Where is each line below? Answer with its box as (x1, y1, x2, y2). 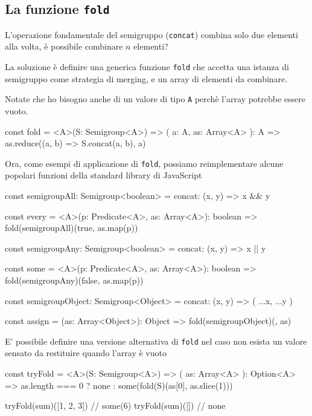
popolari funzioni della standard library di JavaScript (5, 169, 202, 181)
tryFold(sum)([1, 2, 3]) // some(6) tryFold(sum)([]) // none (5, 399, 226, 412)
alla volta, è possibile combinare (5, 40, 123, 53)
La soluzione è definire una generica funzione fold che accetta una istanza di (5, 60, 289, 73)
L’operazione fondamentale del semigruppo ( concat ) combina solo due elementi (5, 28, 298, 41)
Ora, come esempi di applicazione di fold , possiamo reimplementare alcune (5, 157, 284, 169)
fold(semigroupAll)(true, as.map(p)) (5, 221, 138, 234)
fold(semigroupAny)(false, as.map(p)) (5, 273, 144, 286)
